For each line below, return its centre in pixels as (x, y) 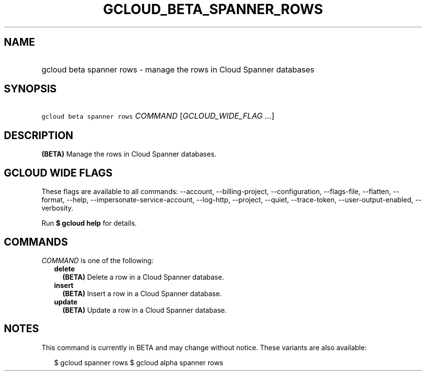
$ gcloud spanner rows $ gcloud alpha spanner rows (139, 362)
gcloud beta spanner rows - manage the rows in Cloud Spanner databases (178, 69)
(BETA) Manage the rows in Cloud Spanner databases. (129, 154)
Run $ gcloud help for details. (89, 223)
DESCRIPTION (39, 135)
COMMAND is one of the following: (98, 260)
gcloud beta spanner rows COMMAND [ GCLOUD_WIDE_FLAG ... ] (158, 116)
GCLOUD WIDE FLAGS (58, 173)
